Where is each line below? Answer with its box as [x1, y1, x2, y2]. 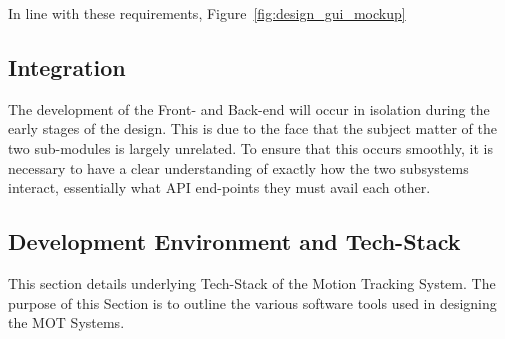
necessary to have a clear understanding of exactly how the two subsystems [8, 157, 469, 178]
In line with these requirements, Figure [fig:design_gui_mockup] [8, 3, 406, 23]
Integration [8, 51, 126, 82]
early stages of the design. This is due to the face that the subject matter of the [8, 118, 497, 139]
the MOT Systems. [8, 312, 125, 333]
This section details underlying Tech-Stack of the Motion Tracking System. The [8, 272, 496, 293]
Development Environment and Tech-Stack [8, 226, 461, 257]
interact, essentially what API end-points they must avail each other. [8, 177, 431, 198]
